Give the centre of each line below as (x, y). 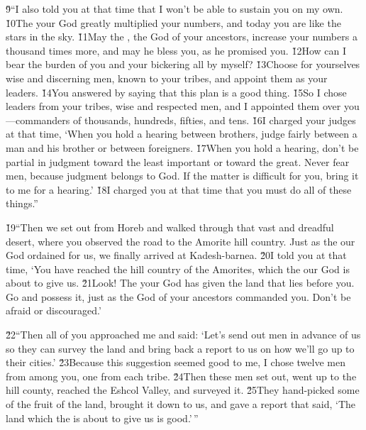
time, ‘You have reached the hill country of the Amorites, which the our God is (178, 269)
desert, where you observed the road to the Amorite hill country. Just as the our (181, 241)
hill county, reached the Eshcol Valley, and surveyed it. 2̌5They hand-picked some (183, 390)
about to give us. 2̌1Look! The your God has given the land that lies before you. (180, 283)
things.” (22, 203)
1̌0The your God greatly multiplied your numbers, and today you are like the (173, 22)
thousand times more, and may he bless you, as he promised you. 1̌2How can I (176, 50)
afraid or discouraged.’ (54, 310)
